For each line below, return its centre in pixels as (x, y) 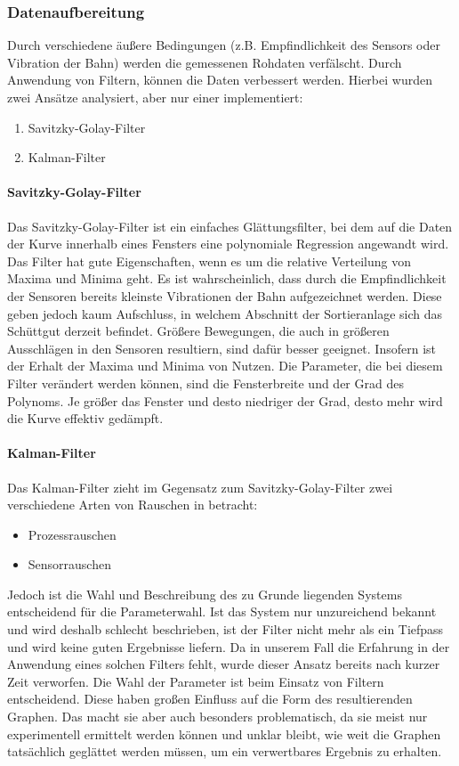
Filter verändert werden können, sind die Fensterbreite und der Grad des (205, 383)
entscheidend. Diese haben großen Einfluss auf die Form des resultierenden (210, 699)
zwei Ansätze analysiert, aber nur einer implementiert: (155, 97)
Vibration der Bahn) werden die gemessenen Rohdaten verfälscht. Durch (205, 62)
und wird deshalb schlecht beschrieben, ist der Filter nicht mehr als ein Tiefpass (225, 629)
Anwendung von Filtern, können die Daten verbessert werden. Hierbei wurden (220, 80)
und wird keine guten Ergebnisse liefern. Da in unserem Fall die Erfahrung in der (229, 646)
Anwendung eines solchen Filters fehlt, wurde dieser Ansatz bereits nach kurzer (224, 664)
